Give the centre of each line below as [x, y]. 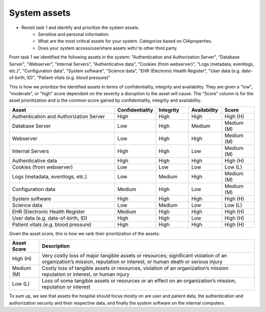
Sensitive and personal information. [74, 34]
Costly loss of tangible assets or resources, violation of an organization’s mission [135, 268]
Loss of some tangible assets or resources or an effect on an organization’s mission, [139, 281]
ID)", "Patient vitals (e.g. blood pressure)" [68, 78]
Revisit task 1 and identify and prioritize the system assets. [80, 28]
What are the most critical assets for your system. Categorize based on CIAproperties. [125, 41]
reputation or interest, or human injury [86, 274]
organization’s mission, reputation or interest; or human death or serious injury [132, 262]
